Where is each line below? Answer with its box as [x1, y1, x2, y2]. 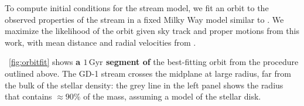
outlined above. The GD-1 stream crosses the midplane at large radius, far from [5, 67, 291, 79]
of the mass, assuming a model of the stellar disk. [83, 90, 261, 102]
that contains [5, 90, 52, 102]
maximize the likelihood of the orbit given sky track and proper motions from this [5, 25, 299, 37]
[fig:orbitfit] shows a [9, 56, 80, 68]
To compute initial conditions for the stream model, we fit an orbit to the [5, 2, 269, 13]
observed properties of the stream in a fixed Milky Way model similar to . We [5, 13, 284, 25]
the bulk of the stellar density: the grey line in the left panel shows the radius [5, 78, 283, 91]
